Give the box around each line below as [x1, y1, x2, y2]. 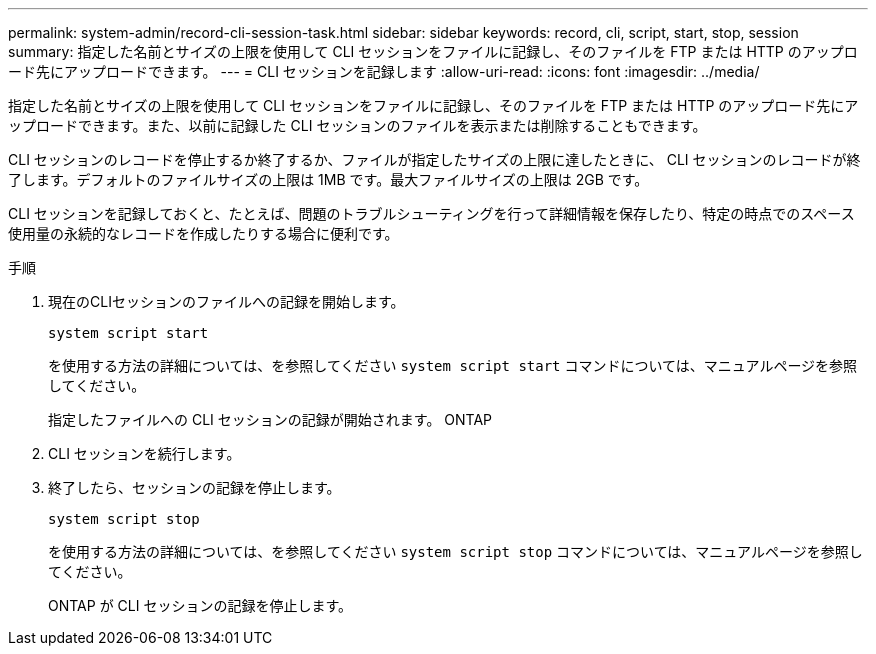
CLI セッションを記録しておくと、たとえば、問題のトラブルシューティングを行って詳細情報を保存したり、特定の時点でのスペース [8, 205, 855, 222]
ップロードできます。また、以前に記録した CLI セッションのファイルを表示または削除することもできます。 [8, 117, 707, 134]
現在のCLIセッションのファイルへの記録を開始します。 [48, 293, 405, 310]
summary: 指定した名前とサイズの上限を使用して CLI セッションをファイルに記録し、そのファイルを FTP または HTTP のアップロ [8, 43, 858, 60]
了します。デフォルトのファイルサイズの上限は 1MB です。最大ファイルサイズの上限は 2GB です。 [8, 171, 649, 188]
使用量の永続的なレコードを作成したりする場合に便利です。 [8, 225, 399, 242]
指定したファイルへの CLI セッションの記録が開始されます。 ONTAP [48, 411, 493, 428]
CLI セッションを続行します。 [48, 445, 241, 462]
